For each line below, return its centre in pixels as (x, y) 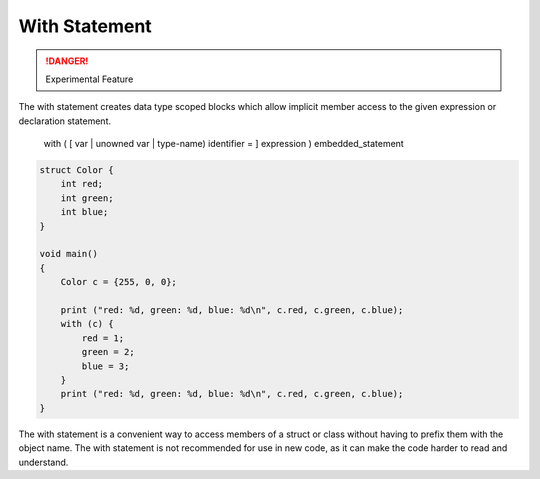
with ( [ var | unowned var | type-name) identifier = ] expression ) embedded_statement (223, 144)
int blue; (84, 212)
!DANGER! (67, 61)
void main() (69, 254)
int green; (87, 198)
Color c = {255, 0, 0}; (118, 282)
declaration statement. (65, 121)
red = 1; (103, 338)
